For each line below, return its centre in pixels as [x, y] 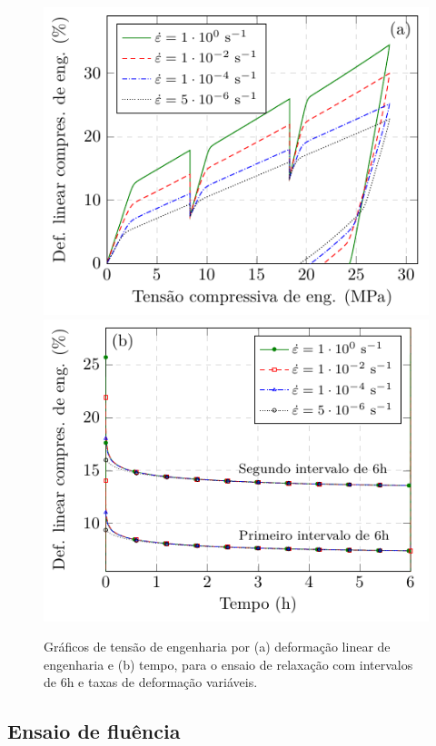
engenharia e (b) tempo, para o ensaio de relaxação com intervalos [228, 664]
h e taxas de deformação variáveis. [162, 682]
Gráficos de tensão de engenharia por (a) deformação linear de [217, 647]
